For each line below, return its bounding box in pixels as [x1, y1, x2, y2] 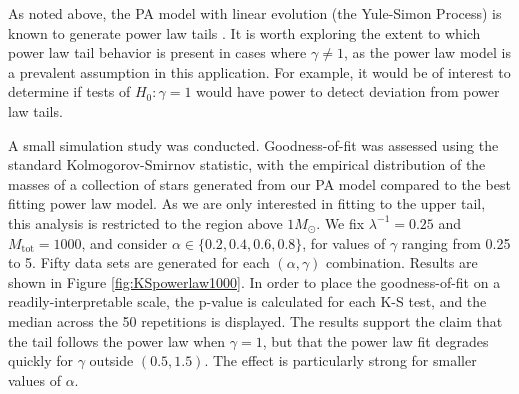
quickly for [8, 350, 74, 371]
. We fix [316, 212, 365, 233]
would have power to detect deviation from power [196, 81, 500, 102]
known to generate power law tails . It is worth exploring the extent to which [8, 22, 481, 43]
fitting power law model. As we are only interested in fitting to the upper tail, [8, 193, 486, 214]
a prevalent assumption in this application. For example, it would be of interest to [8, 61, 511, 82]
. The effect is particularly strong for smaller [204, 350, 477, 371]
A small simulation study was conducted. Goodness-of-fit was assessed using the [8, 134, 499, 155]
